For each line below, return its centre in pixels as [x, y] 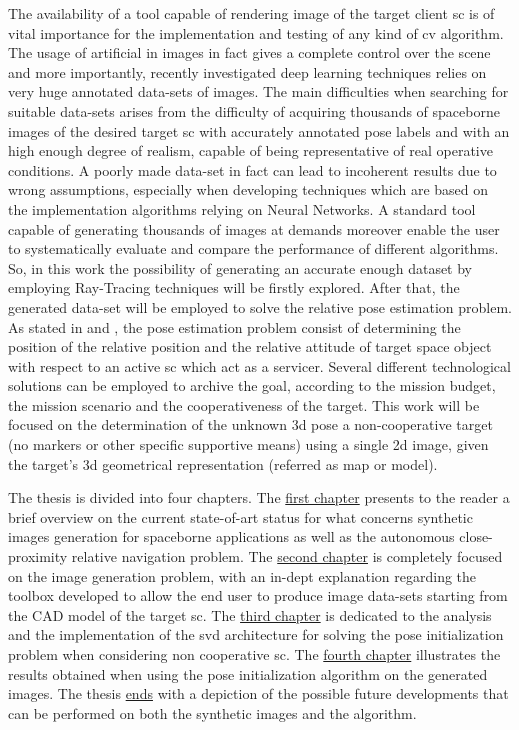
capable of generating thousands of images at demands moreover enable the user [254, 228]
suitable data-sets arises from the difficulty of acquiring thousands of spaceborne [254, 110]
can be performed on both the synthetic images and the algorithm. [212, 712]
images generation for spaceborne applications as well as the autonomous [231, 536]
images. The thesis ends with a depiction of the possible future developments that [258, 693]
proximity [38, 556]
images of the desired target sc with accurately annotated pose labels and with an [259, 130]
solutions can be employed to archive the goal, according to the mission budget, [252, 385]
